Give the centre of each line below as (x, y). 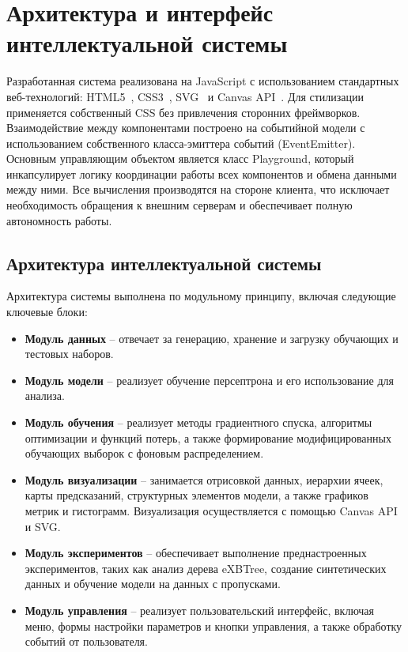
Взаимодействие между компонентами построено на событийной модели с (186, 128)
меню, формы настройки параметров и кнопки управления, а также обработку (213, 626)
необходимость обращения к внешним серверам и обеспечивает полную (179, 205)
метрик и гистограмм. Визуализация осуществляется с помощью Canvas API (211, 510)
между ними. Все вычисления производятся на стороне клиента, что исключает (198, 189)
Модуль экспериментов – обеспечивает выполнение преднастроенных (196, 553)
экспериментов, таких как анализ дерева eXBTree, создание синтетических (206, 568)
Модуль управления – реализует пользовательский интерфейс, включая (200, 610)
